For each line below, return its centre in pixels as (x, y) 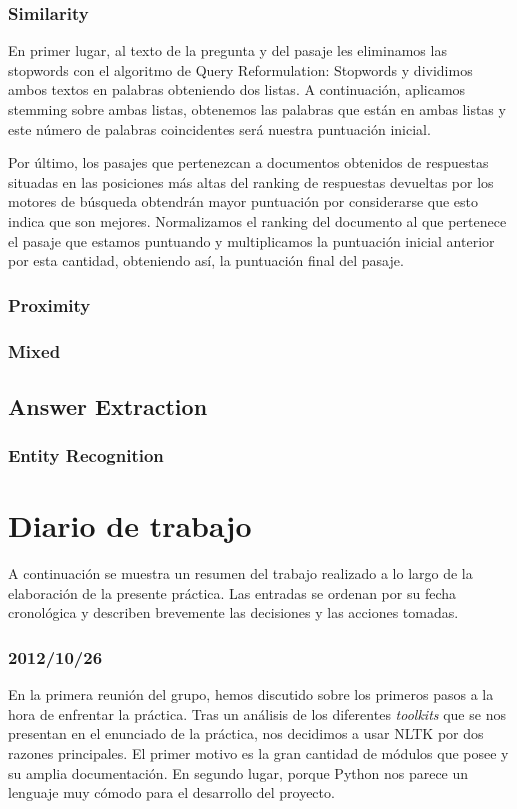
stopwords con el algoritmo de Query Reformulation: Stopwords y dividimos (240, 69)
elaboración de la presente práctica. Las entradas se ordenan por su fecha (232, 592)
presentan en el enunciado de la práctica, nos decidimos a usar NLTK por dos (246, 733)
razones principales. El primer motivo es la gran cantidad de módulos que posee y (258, 752)
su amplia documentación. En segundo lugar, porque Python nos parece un (238, 772)
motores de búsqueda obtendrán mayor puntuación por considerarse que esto (243, 201)
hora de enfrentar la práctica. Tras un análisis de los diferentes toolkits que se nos (257, 713)
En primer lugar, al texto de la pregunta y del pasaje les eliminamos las (227, 50)
